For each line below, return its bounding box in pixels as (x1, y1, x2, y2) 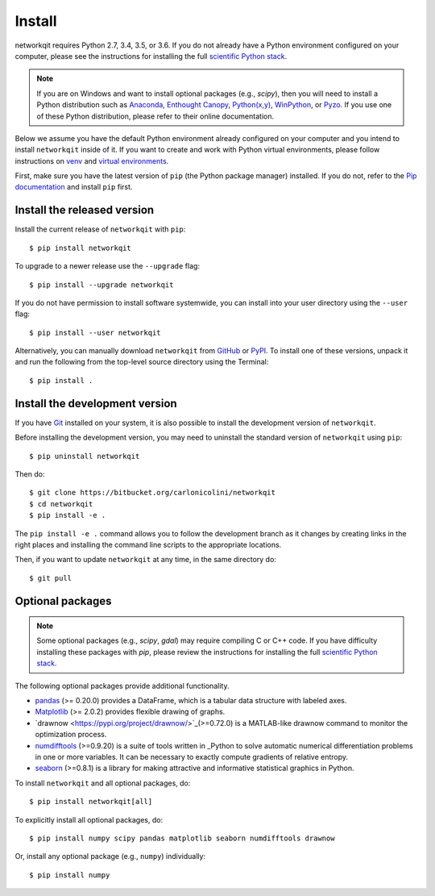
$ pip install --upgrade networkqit (29, 280, 174, 290)
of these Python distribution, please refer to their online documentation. (36, 111, 274, 121)
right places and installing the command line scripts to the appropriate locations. (14, 540, 282, 549)
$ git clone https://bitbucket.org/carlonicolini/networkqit (29, 488, 275, 498)
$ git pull (29, 573, 72, 582)
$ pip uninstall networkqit (29, 452, 140, 461)
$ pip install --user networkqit (29, 327, 161, 337)
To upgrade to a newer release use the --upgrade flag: (14, 261, 201, 271)
